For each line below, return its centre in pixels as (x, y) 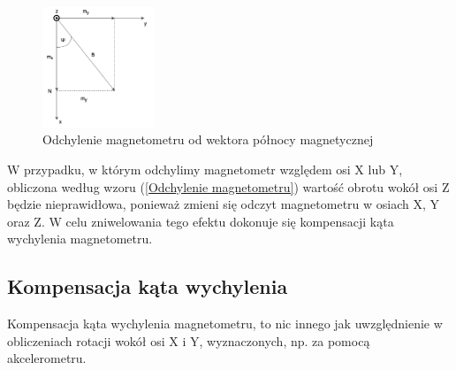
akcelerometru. (47, 358)
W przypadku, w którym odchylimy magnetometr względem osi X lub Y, (205, 169)
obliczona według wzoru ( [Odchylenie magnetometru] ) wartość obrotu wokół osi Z (228, 186)
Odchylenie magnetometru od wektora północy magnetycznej (208, 139)
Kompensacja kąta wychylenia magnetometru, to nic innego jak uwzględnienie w (225, 324)
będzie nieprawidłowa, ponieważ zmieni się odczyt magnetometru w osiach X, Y (224, 204)
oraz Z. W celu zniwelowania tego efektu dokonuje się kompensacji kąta (201, 221)
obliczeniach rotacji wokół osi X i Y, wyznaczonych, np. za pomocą (189, 340)
